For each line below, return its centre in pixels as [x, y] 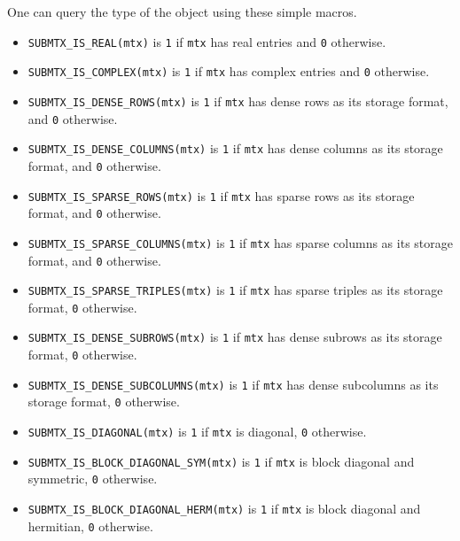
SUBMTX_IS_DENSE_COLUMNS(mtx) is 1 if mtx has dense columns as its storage [235, 148]
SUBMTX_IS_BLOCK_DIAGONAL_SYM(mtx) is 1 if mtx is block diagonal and [221, 461]
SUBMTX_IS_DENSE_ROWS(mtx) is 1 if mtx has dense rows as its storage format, [238, 100]
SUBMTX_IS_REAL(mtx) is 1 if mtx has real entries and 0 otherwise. [207, 41]
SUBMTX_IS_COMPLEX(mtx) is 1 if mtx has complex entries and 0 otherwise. [229, 71]
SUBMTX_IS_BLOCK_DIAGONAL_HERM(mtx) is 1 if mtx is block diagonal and [224, 509]
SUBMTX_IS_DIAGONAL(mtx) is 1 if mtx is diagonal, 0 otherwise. [197, 432]
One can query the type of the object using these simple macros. [182, 12]
